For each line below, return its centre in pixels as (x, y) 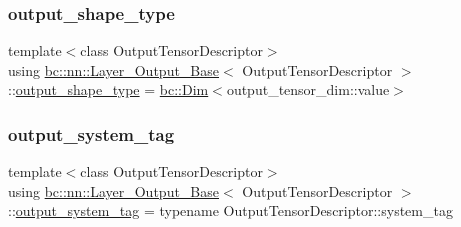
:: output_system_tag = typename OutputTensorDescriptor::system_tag (230, 210)
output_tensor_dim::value (308, 89)
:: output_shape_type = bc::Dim (108, 89)
